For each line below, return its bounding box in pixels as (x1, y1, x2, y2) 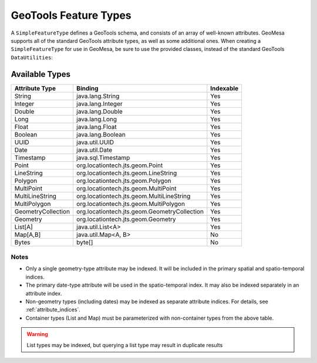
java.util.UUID (76, 138, 114, 146)
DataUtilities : (11, 53, 53, 61)
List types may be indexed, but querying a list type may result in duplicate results (26, 341, 223, 348)
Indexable (210, 84, 239, 92)
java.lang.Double (76, 107, 123, 116)
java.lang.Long (76, 115, 117, 123)
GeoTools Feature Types (11, 9, 131, 22)
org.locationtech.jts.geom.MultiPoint (76, 184, 177, 192)
